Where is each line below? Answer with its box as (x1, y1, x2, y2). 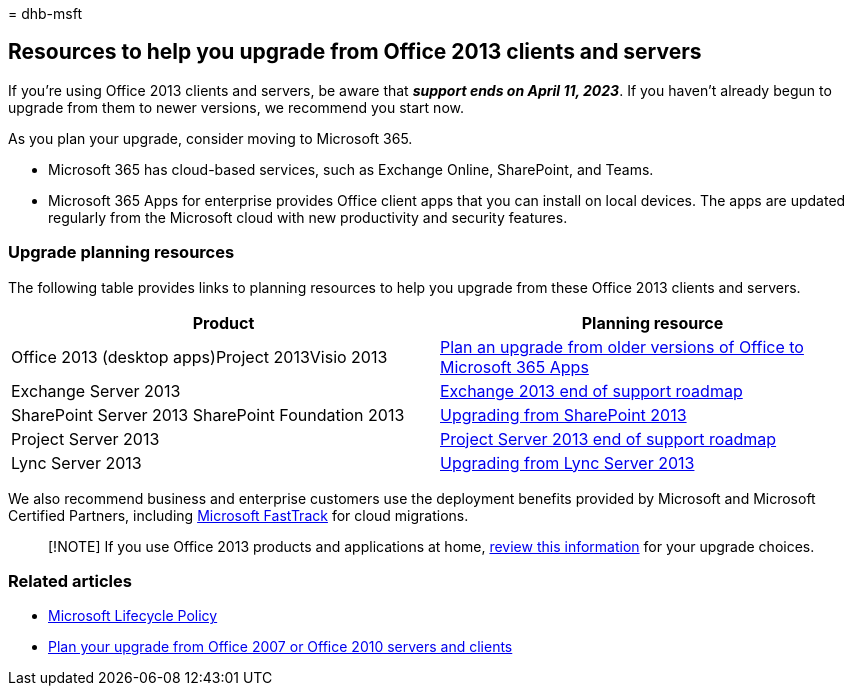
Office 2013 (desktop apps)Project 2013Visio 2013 (11, 346, 388, 367)
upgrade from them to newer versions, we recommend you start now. (8, 98, 464, 116)
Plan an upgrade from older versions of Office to (440, 336, 804, 357)
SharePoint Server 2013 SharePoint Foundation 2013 (11, 404, 405, 425)
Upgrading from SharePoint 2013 (440, 404, 687, 425)
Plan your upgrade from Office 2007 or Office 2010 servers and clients (48, 638, 513, 656)
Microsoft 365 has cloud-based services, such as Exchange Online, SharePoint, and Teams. (48, 160, 654, 178)
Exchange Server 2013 (11, 380, 181, 401)
